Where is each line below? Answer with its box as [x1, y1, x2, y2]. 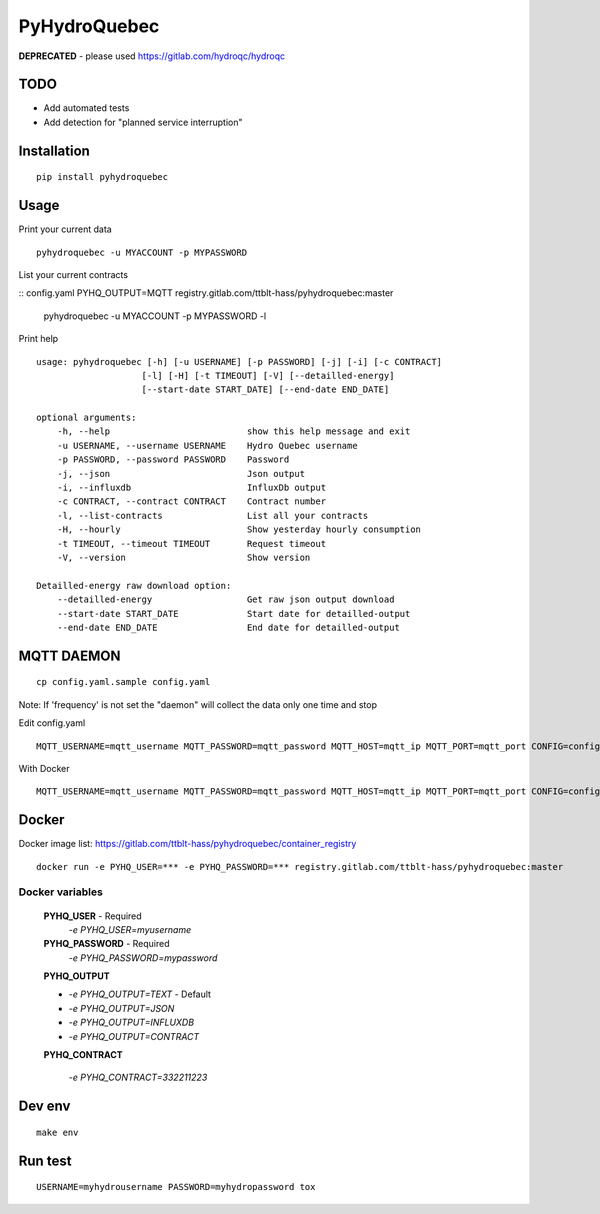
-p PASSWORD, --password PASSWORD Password [56, 454, 290, 465]
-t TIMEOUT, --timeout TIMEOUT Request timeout [56, 538, 327, 549]
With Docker [18, 762, 70, 774]
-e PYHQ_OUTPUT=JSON [68, 1002, 175, 1014]
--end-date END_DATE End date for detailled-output [56, 621, 400, 633]
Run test [18, 1152, 72, 1169]
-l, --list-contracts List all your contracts [56, 510, 369, 521]
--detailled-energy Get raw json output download [56, 594, 395, 605]
